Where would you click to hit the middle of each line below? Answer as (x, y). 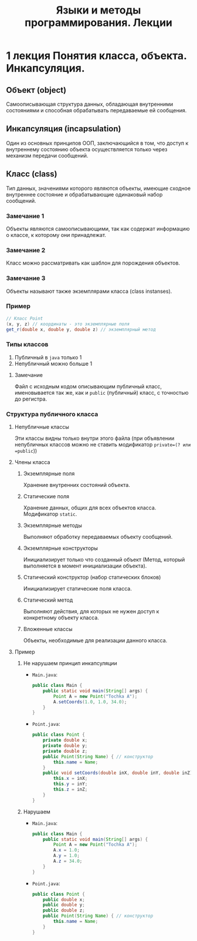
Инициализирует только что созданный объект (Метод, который (104, 560)
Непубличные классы (42, 427)
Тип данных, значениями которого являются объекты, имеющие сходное (98, 188)
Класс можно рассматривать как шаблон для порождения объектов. (93, 263)
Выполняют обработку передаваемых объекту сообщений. (98, 537)
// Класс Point (25, 318)
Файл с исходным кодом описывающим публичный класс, (88, 386)
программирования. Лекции (98, 23)
